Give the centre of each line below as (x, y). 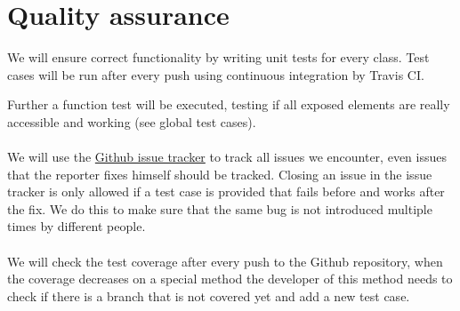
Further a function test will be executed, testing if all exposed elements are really (229, 104)
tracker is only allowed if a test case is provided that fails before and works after (226, 191)
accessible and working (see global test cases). (132, 121)
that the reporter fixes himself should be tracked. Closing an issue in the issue (220, 174)
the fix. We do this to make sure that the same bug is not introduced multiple (220, 208)
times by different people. (77, 226)
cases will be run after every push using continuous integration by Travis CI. (216, 74)
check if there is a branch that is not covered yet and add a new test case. (209, 295)
